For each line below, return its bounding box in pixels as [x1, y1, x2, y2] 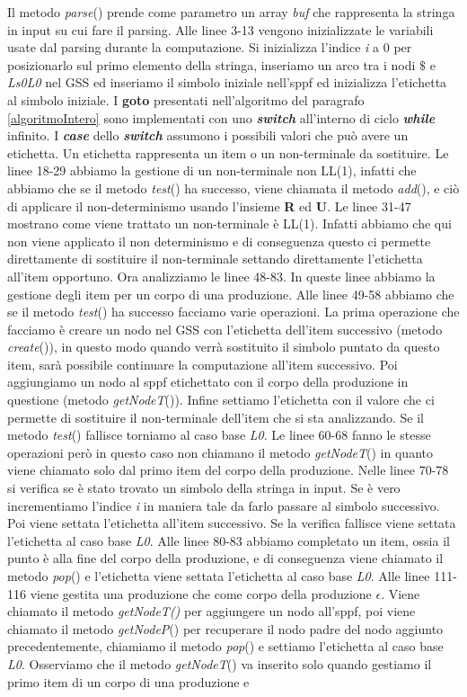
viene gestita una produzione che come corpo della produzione [30, 584, 372, 603]
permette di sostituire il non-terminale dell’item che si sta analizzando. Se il [7, 407, 424, 426]
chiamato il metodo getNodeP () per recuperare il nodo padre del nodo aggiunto [7, 619, 444, 638]
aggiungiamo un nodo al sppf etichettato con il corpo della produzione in [7, 372, 409, 391]
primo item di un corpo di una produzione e [7, 672, 250, 691]
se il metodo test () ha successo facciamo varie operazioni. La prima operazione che [7, 302, 460, 321]
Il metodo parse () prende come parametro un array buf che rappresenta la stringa [7, 3, 455, 21]
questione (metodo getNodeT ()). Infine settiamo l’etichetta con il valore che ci [7, 390, 435, 409]
